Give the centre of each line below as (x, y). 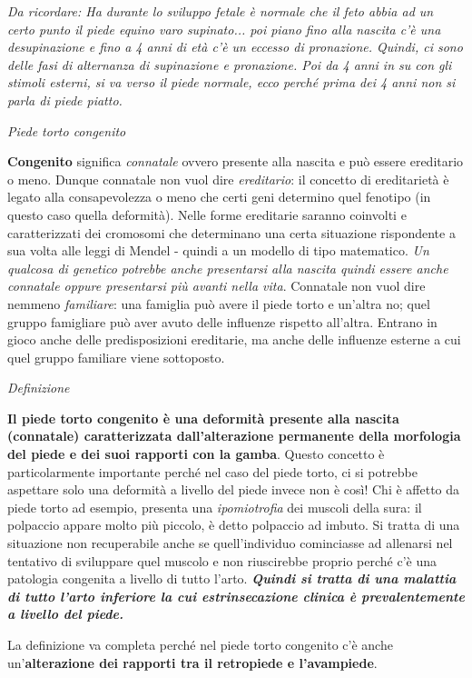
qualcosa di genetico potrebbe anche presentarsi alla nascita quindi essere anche (228, 268)
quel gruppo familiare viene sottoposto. (116, 357)
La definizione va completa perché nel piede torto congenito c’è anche (200, 644)
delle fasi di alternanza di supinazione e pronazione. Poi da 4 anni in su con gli (230, 64)
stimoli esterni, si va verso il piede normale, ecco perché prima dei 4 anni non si (231, 82)
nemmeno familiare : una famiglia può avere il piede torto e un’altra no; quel (219, 303)
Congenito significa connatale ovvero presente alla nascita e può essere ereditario (236, 161)
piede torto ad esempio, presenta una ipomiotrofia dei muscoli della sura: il (215, 507)
